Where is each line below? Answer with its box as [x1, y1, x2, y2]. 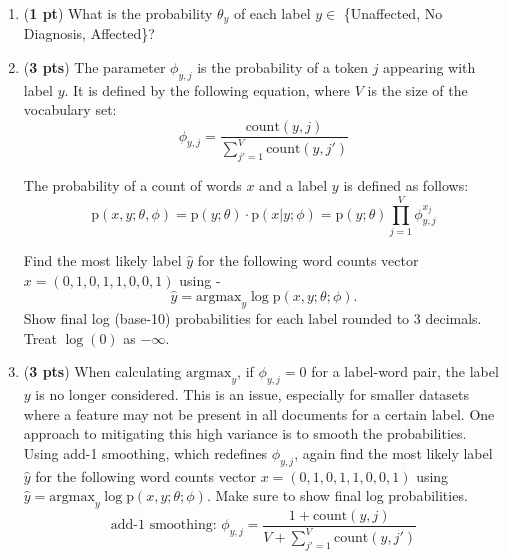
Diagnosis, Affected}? [23, 23, 155, 44]
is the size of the [367, 79, 468, 100]
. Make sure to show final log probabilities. [206, 485, 468, 506]
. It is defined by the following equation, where [64, 79, 351, 100]
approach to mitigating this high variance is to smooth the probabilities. [23, 423, 467, 444]
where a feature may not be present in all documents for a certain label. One [23, 403, 495, 424]
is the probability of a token [197, 57, 368, 78]
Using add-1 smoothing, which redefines [23, 442, 268, 463]
